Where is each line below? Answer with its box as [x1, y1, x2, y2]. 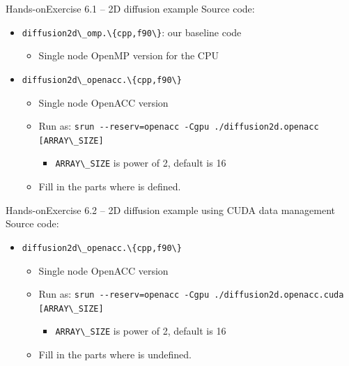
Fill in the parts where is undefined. [38, 347, 192, 362]
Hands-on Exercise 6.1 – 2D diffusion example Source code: [6, 1, 255, 15]
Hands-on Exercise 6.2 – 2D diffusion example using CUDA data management [6, 202, 336, 217]
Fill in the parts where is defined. [38, 179, 181, 194]
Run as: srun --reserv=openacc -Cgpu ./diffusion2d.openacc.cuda [38, 287, 344, 301]
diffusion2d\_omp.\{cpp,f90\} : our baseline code [22, 24, 242, 39]
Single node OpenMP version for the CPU [38, 48, 219, 63]
